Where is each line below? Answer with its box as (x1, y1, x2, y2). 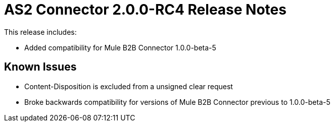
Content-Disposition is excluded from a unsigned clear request (24, 82, 233, 91)
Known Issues (4, 60, 77, 74)
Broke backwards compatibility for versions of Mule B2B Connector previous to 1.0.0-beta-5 (24, 97, 330, 106)
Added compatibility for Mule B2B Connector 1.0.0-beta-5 (24, 43, 216, 52)
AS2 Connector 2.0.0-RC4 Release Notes (4, 1, 287, 18)
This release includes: (4, 27, 77, 36)
